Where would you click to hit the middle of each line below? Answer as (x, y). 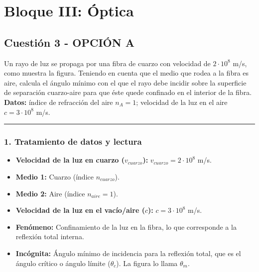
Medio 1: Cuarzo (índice (55, 176)
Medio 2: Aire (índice (50, 193)
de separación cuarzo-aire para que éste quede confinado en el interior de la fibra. (128, 92)
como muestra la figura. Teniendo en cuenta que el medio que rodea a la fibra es (127, 73)
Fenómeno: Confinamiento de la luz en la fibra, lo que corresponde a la (126, 227)
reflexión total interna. (50, 236)
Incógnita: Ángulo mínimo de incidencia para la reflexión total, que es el (128, 253)
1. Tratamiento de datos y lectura (73, 141)
